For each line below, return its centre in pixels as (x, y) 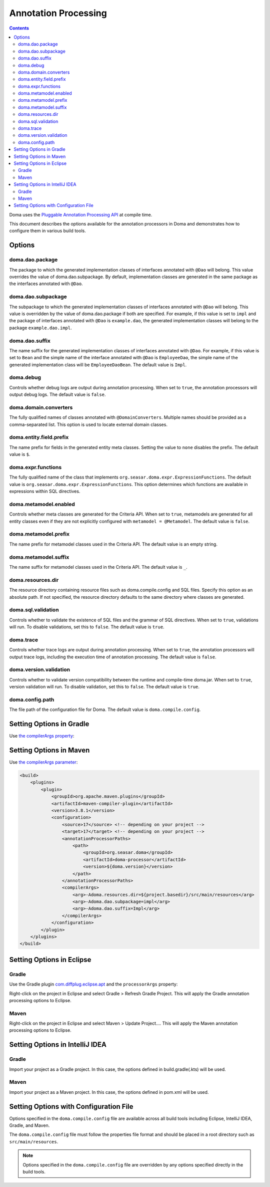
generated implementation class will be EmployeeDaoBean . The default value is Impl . (98, 365)
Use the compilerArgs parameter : (43, 762)
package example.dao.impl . (40, 328)
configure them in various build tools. (47, 231)
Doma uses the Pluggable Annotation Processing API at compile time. (81, 214)
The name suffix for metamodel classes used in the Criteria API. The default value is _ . (98, 567)
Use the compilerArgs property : (42, 736)
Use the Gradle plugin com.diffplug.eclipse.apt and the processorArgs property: (93, 984)
